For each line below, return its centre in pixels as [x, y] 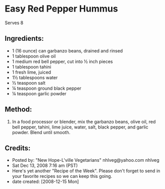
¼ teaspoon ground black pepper [47, 88]
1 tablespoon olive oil [34, 56]
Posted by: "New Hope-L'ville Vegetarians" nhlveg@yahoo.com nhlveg [86, 160]
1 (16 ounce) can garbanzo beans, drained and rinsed [67, 50]
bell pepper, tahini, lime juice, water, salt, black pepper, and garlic [80, 127]
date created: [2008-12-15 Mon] [45, 181]
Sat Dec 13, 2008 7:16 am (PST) [45, 166]
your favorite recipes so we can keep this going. [62, 176]
